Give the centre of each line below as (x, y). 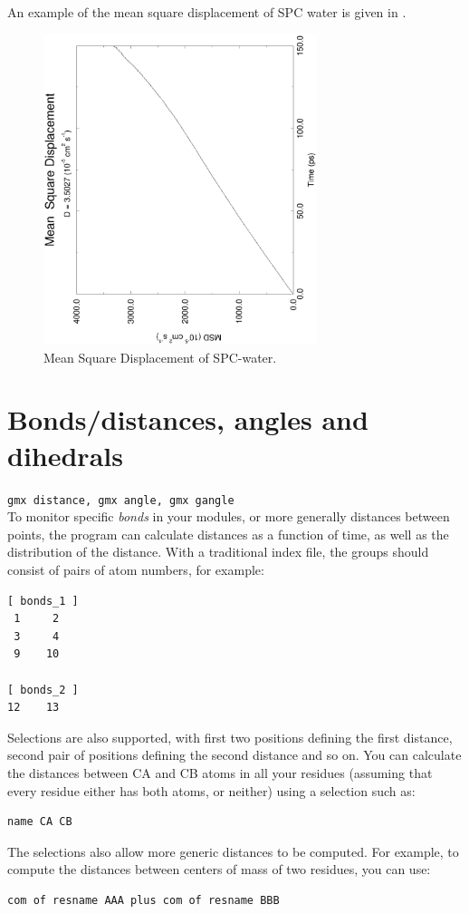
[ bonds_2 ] (43, 690)
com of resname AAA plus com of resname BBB (144, 900)
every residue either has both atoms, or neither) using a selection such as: (211, 790)
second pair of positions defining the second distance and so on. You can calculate (234, 755)
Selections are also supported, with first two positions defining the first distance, (230, 737)
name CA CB (40, 822)
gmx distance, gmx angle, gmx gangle (121, 500)
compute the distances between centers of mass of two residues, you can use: (219, 869)
